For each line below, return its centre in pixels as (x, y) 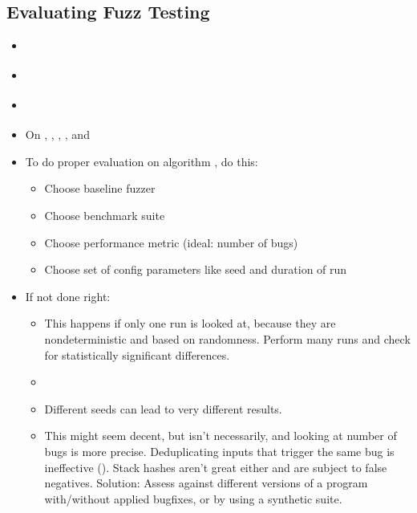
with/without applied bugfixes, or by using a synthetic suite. (193, 498)
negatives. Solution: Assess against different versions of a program (206, 483)
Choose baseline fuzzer (100, 188)
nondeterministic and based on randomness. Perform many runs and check (227, 339)
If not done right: (68, 296)
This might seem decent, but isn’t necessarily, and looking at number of (221, 436)
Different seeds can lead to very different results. (163, 408)
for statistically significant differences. (137, 354)
